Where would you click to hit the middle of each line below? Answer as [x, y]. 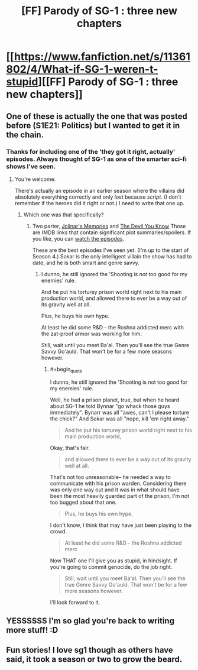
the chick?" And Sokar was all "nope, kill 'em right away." [119, 419]
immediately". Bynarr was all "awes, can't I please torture [120, 412]
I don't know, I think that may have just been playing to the [121, 525]
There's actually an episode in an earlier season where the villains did [100, 190]
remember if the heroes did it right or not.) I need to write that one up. [100, 203]
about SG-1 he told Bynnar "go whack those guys [110, 406]
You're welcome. [35, 179]
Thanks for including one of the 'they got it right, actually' [91, 151]
